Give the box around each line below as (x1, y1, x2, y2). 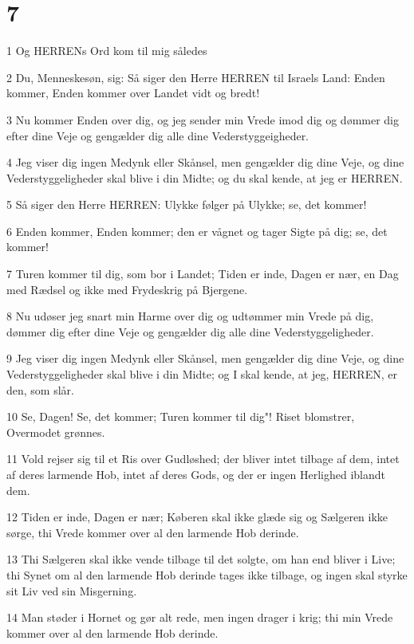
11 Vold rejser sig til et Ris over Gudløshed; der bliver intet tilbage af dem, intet (6, 450, 400, 467)
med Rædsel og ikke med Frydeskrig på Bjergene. (6, 281, 248, 297)
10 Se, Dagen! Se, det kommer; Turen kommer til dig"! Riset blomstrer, (6, 408, 355, 425)
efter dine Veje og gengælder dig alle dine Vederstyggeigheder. (6, 127, 310, 143)
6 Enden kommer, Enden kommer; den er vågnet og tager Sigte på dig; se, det (6, 222, 388, 239)
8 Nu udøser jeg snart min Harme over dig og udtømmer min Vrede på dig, (6, 308, 374, 324)
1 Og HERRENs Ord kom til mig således (6, 42, 207, 59)
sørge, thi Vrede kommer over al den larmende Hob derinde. (6, 524, 299, 540)
